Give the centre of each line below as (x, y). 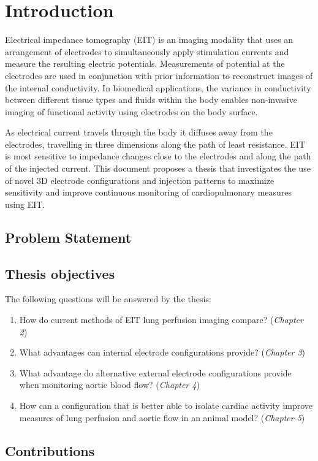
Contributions (50, 450)
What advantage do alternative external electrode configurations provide (155, 372)
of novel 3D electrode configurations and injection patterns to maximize (140, 180)
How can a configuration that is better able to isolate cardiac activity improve (166, 405)
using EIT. (25, 204)
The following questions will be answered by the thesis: (108, 299)
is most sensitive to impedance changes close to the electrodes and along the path (158, 156)
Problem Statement (68, 237)
